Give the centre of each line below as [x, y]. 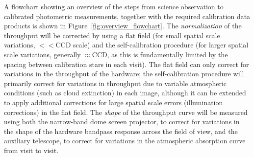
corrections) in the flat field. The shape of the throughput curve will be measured [126, 112]
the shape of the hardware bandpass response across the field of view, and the [121, 131]
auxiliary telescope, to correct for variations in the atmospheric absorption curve [125, 141]
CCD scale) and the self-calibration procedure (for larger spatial [152, 45]
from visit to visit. [31, 150]
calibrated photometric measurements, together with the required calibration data [127, 16]
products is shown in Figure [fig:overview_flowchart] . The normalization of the [123, 26]
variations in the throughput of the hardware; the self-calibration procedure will [124, 74]
